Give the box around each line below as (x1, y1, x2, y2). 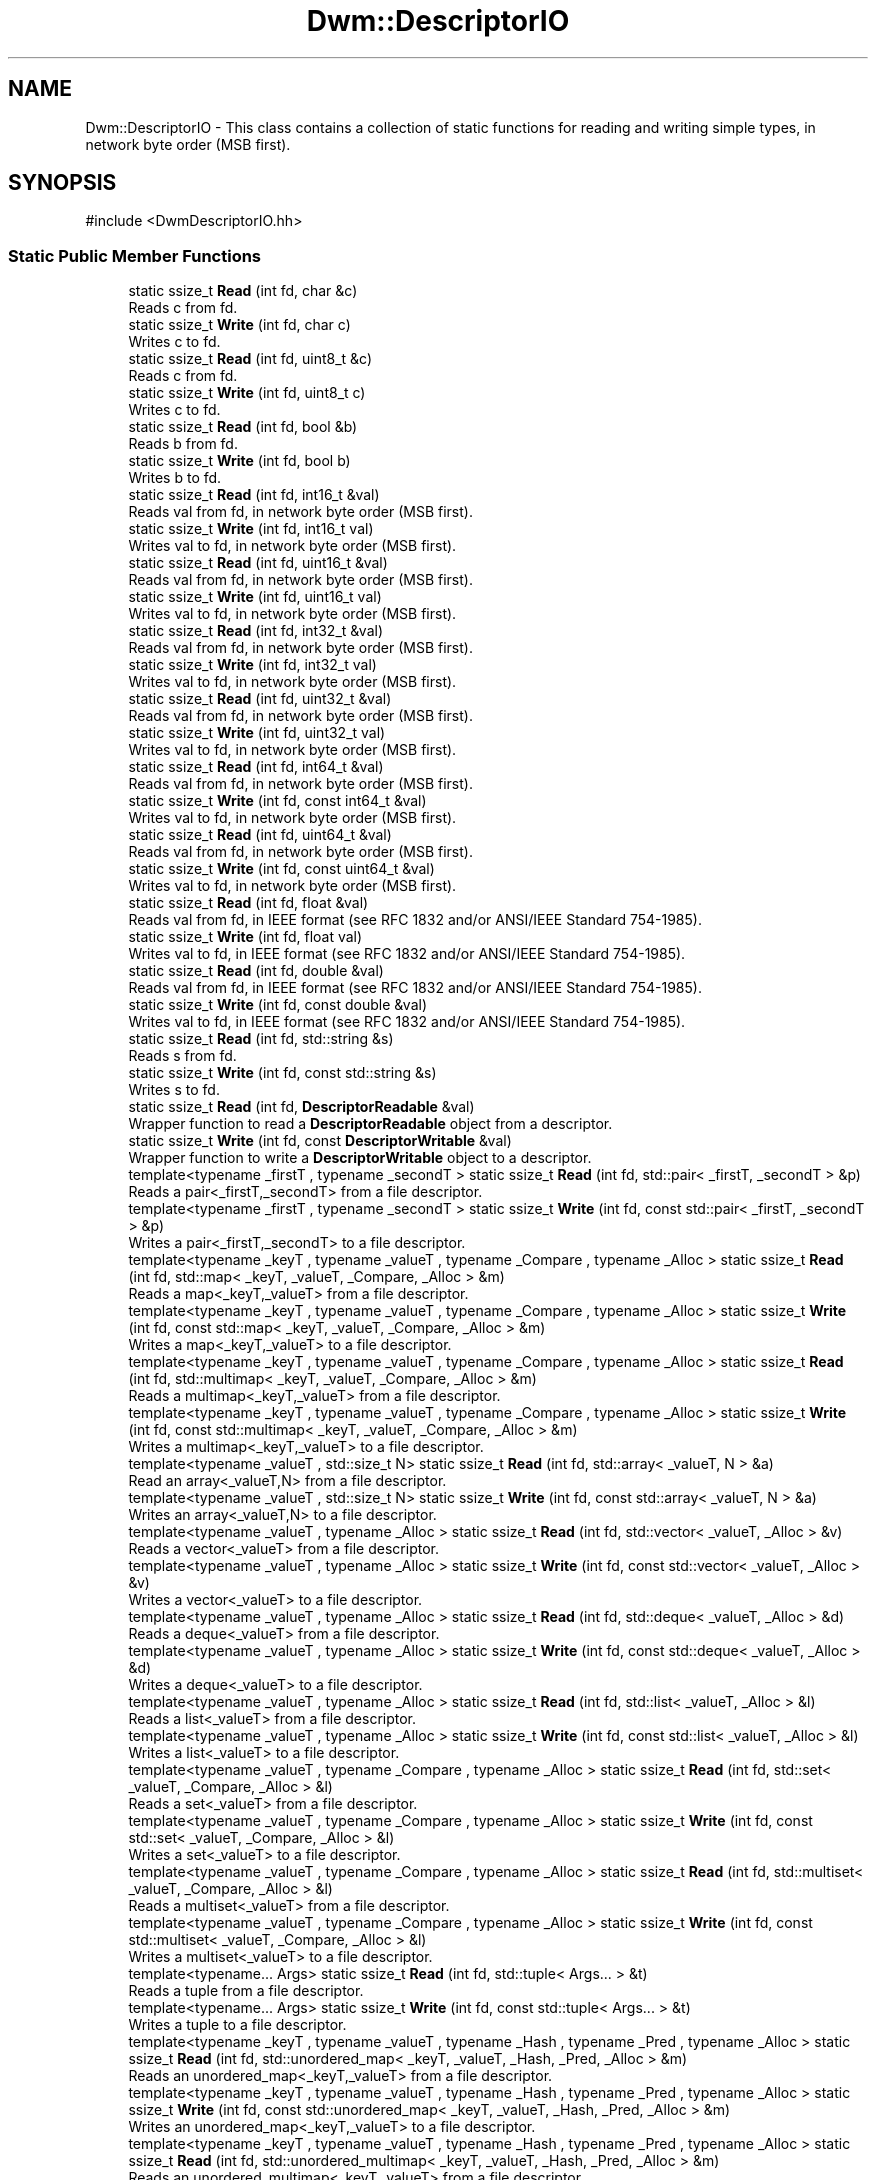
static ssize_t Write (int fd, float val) (128, 928, 363, 946)
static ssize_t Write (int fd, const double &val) (128, 996, 428, 1014)
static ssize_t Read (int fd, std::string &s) (128, 1030, 394, 1048)
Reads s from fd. (128, 1047, 237, 1065)
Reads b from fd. (128, 435, 238, 453)
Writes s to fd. (128, 1081, 220, 1099)
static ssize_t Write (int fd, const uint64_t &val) (128, 860, 435, 878)
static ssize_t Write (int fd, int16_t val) (128, 520, 374, 538)
